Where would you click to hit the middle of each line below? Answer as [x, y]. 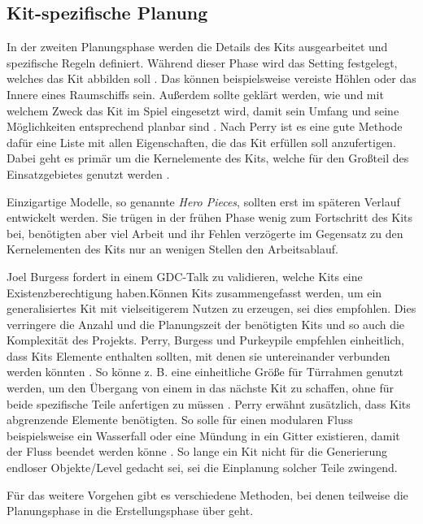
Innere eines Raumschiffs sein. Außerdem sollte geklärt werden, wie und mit [195, 94]
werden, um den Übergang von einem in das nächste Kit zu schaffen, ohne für [200, 388]
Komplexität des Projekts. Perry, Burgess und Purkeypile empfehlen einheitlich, [206, 340]
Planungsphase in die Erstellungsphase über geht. [130, 511]
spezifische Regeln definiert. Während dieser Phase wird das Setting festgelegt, [202, 62]
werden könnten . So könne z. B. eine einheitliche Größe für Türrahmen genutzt [205, 372]
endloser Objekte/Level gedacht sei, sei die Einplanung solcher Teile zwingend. [202, 468]
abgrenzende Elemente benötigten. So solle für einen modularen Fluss [180, 420]
